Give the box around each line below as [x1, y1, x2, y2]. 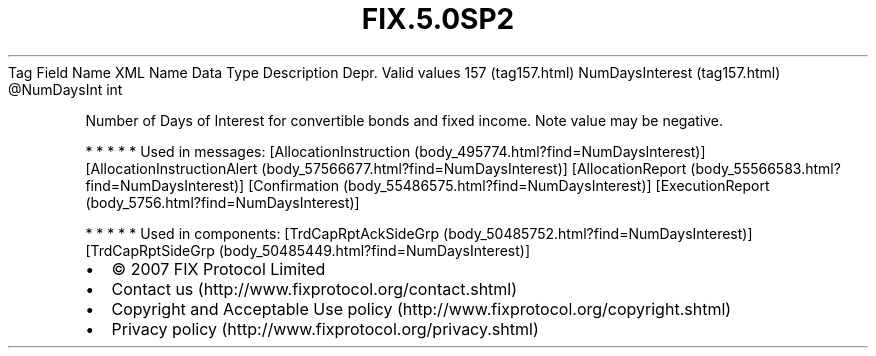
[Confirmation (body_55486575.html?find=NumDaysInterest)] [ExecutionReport [248, 176, 770, 194]
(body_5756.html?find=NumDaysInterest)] [85, 193, 360, 211]
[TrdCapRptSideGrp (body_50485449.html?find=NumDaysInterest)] [85, 241, 531, 259]
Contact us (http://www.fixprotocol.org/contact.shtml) [111, 278, 518, 299]
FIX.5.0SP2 [361, 2, 515, 36]
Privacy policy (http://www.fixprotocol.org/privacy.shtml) [111, 318, 539, 339]
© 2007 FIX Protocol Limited [111, 258, 326, 279]
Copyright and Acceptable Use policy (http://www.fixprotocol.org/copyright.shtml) [111, 298, 732, 319]
